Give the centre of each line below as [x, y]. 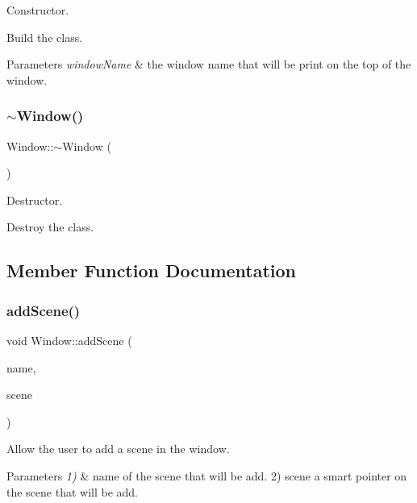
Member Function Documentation [152, 270]
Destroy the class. [50, 227]
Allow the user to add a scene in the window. [118, 449]
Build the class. [45, 37]
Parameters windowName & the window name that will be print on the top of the [209, 64]
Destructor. [35, 200]
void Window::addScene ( [69, 340]
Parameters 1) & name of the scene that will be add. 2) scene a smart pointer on [207, 475]
